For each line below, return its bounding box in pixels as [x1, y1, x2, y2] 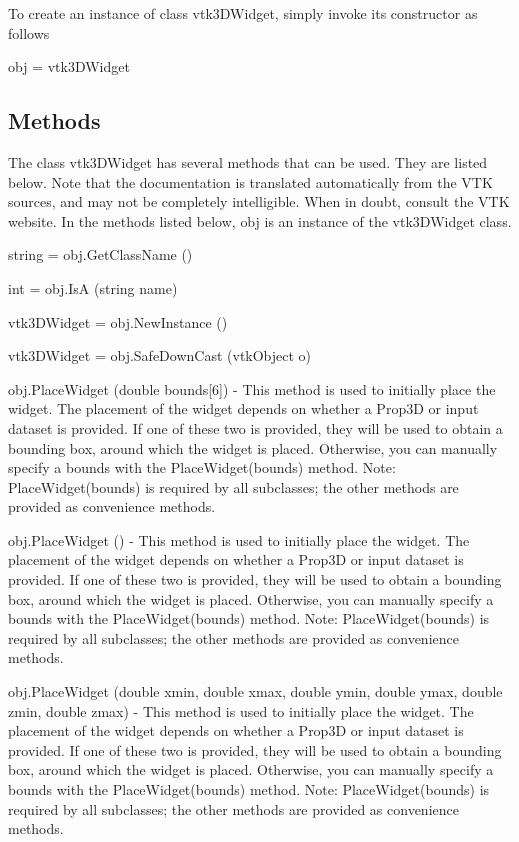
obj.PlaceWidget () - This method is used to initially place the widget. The [8, 529, 470, 550]
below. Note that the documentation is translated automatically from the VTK [8, 171, 493, 192]
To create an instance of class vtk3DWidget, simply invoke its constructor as [8, 3, 478, 23]
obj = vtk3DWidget [8, 56, 130, 77]
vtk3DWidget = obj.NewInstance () [8, 311, 228, 332]
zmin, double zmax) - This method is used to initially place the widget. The [8, 700, 474, 721]
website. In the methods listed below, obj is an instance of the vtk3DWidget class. [8, 210, 512, 231]
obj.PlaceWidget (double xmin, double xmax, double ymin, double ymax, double [8, 681, 503, 702]
